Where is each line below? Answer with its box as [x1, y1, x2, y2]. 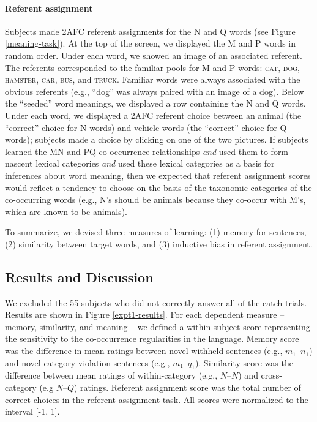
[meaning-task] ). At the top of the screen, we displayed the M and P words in [5, 37, 296, 50]
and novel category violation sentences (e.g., [5, 356, 170, 369]
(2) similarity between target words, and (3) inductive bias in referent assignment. [5, 237, 313, 250]
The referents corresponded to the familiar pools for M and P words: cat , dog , [5, 61, 300, 73]
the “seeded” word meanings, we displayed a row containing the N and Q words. [5, 97, 306, 110]
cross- [261, 369, 282, 382]
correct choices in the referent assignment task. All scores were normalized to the [5, 393, 308, 405]
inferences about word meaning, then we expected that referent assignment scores [5, 168, 311, 181]
